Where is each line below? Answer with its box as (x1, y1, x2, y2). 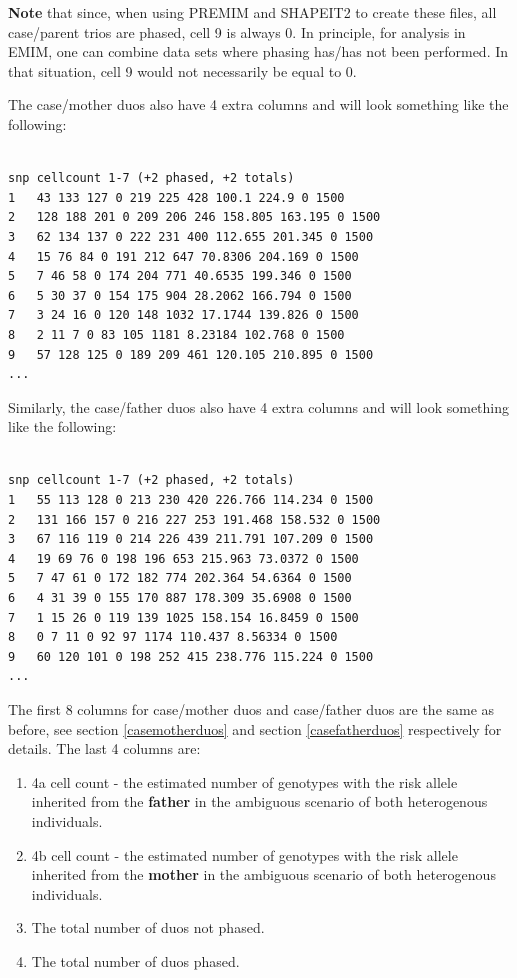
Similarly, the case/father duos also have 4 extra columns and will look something (8, 396, 510, 417)
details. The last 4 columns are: (8, 738, 201, 759)
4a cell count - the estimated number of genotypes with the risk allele (31, 771, 458, 792)
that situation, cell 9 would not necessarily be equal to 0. (8, 60, 357, 81)
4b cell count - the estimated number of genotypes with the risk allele (31, 844, 458, 865)
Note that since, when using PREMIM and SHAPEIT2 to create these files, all (8, 2, 497, 22)
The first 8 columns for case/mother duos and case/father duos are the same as (8, 699, 495, 719)
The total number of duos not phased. (31, 917, 265, 938)
